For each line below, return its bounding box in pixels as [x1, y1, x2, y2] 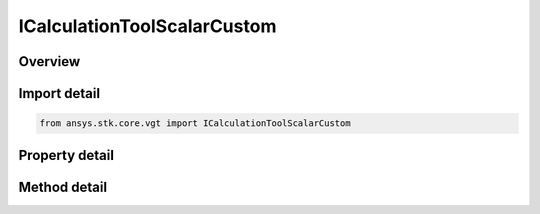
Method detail [18, 178, 108, 195]
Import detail [18, 85, 100, 102]
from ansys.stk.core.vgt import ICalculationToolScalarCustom [39, 118, 351, 129]
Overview [18, 53, 81, 70]
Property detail [18, 146, 115, 164]
